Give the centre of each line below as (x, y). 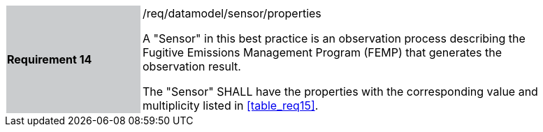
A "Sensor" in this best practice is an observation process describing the (334, 38)
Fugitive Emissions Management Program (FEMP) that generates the (323, 52)
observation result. (192, 66)
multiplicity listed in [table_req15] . (231, 105)
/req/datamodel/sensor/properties (232, 13)
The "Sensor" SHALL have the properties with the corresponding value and (340, 91)
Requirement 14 (50, 59)
